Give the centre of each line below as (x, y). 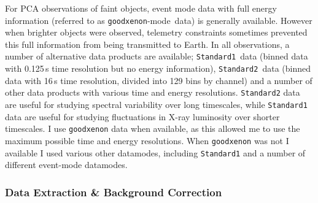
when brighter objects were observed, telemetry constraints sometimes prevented (156, 32)
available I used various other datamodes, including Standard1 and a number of (155, 152)
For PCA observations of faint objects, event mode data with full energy (141, 8)
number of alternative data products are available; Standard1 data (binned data (157, 56)
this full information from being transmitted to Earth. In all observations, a (147, 44)
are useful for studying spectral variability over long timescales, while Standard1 (156, 104)
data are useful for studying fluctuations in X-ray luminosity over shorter (142, 116)
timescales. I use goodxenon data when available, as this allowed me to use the (153, 128)
